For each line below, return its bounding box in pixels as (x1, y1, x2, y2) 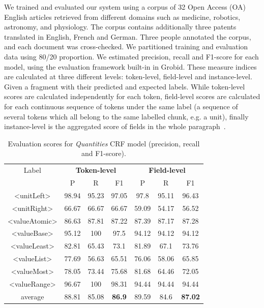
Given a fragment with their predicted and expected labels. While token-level (4, 81, 245, 91)
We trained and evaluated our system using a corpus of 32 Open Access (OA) (4, 2, 246, 12)
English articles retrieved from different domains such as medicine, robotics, (4, 11, 241, 22)
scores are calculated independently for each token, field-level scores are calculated (4, 91, 260, 102)
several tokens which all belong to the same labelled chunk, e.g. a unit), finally (4, 111, 249, 121)
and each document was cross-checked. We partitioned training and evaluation (4, 41, 248, 52)
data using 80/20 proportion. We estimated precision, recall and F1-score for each (4, 51, 259, 61)
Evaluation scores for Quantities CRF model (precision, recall (8, 138, 200, 148)
